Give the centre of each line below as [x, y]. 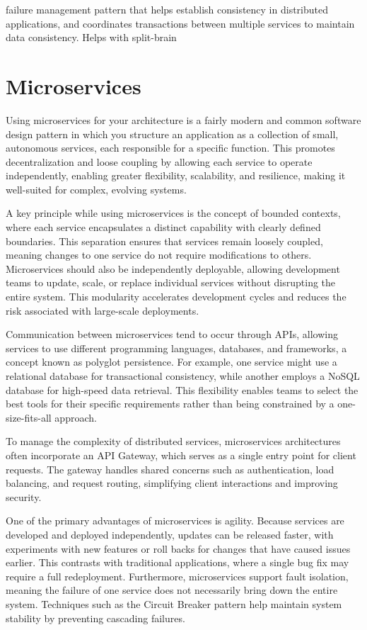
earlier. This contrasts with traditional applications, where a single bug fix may [177, 562]
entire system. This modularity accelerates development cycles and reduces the [176, 297]
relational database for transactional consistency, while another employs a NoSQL [183, 376]
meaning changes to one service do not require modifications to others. [159, 255]
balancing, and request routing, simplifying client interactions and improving [172, 483]
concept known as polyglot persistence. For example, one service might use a [171, 362]
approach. [76, 417]
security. [24, 496]
